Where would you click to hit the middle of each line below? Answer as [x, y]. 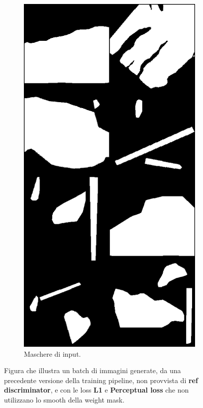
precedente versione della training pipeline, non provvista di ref [101, 380]
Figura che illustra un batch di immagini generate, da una [93, 370]
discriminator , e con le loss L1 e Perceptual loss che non [97, 390]
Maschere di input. [52, 353]
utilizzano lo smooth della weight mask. [64, 399]
